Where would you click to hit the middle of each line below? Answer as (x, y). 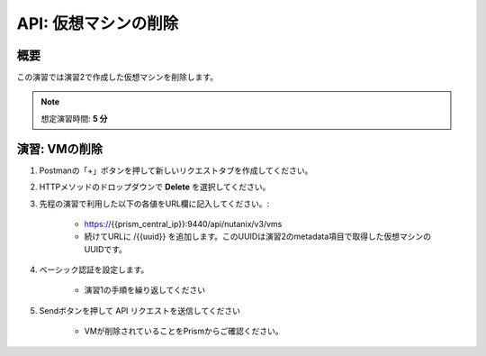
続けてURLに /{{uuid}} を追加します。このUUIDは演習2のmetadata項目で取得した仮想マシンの (258, 237)
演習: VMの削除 (60, 149)
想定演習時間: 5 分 (74, 118)
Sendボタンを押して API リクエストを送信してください (139, 310)
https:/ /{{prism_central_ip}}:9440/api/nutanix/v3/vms (183, 224)
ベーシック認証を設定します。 (94, 269)
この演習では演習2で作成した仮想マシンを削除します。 (117, 78)
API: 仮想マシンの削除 (98, 23)
